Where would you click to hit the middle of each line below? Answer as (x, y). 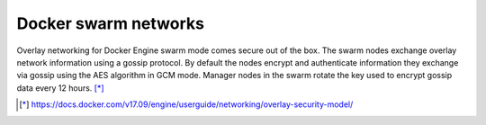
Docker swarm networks (110, 23)
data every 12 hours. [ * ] (60, 88)
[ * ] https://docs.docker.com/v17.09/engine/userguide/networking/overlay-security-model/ (186, 104)
